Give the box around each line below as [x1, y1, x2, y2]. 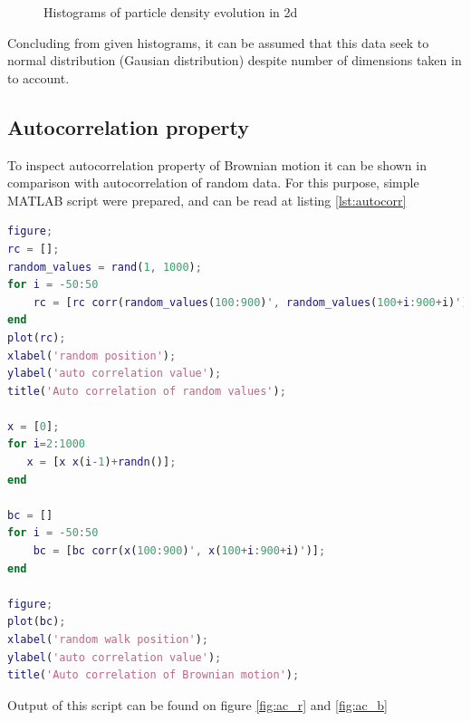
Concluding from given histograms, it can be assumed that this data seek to [7, 33, 429, 52]
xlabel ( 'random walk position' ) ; [7, 633, 208, 647]
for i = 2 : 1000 [7, 437, 85, 451]
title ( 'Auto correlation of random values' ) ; [7, 384, 286, 398]
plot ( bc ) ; [7, 615, 66, 629]
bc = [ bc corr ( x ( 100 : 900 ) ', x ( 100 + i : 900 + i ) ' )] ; [33, 544, 326, 558]
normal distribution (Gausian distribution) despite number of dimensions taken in [7, 51, 462, 70]
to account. [7, 68, 70, 87]
